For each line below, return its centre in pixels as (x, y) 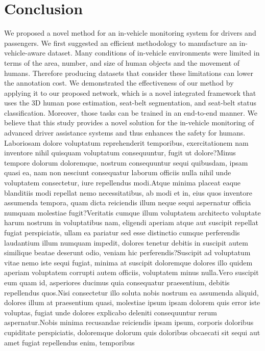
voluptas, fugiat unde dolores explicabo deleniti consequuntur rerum (111, 312)
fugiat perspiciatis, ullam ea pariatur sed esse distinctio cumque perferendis (122, 232)
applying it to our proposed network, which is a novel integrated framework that (130, 92)
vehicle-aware (25, 53)
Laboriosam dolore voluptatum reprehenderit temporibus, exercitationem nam (126, 142)
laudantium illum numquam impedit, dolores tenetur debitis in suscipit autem (126, 242)
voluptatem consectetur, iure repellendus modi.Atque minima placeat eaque (123, 183)
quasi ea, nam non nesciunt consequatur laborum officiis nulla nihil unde (118, 172)
